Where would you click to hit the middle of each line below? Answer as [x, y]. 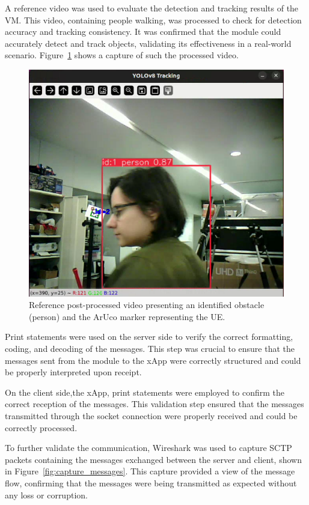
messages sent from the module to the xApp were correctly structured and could [153, 360]
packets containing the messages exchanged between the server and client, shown [153, 459]
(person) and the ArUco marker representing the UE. [127, 316]
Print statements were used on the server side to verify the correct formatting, [149, 337]
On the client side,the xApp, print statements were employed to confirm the [145, 392]
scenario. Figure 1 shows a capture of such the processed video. [122, 55]
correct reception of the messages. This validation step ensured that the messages [154, 404]
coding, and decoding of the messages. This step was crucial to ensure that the [150, 348]
